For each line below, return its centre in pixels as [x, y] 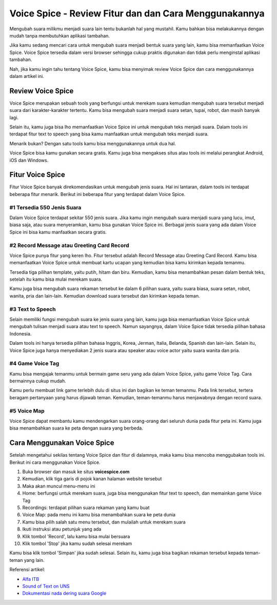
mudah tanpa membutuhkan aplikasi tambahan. [60, 35]
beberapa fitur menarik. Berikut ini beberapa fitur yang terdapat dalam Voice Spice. [97, 194]
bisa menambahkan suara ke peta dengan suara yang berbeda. [76, 428]
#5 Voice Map [27, 411]
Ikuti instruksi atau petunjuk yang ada [62, 529]
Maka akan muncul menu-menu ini [59, 486]
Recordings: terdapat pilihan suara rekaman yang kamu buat [86, 508]
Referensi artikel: [27, 570]
